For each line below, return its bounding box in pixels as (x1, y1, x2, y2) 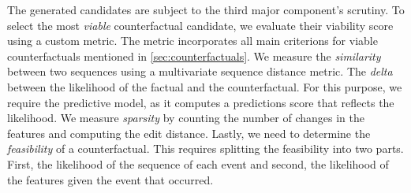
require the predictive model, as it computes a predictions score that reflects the (7, 94, 394, 110)
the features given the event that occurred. (7, 171, 214, 187)
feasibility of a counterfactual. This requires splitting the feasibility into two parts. (7, 140, 404, 157)
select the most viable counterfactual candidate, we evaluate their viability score (7, 17, 394, 33)
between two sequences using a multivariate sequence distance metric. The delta (7, 63, 393, 80)
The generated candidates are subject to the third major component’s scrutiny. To (7, 2, 405, 17)
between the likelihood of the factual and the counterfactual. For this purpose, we (7, 78, 402, 95)
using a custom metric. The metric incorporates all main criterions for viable (7, 32, 378, 49)
